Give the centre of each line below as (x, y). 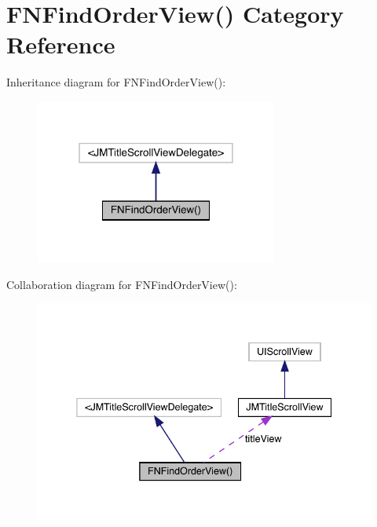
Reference (61, 44)
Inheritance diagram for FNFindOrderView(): (116, 82)
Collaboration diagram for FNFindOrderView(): (122, 284)
